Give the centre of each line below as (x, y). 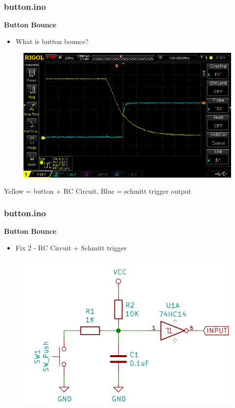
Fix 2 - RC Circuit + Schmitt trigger (71, 247)
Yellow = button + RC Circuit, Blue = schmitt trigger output (98, 191)
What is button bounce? (52, 41)
